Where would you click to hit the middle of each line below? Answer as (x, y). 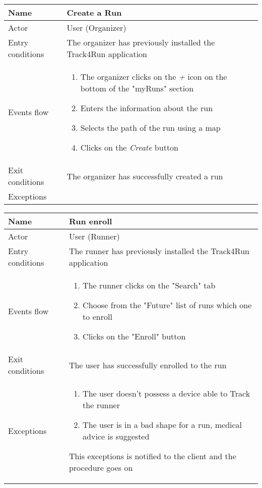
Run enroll (90, 221)
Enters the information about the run (147, 108)
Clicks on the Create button (129, 147)
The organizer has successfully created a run (145, 176)
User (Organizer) (96, 28)
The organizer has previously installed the (141, 42)
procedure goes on (101, 468)
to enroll (97, 316)
